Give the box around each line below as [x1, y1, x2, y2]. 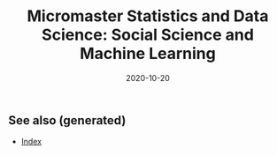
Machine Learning [80, 44, 216, 63]
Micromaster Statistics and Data [27, 6, 269, 26]
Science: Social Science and [42, 25, 254, 45]
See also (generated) [8, 113, 127, 128]
